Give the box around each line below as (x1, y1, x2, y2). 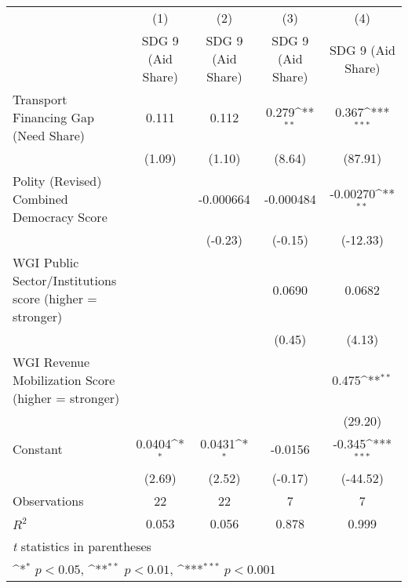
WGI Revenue (13, 353, 90, 371)
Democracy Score (13, 208, 107, 226)
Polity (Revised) (13, 172, 102, 190)
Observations (13, 491, 84, 510)
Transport (13, 90, 67, 108)
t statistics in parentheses (13, 536, 151, 555)
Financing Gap (13, 108, 94, 126)
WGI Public (13, 253, 79, 271)
